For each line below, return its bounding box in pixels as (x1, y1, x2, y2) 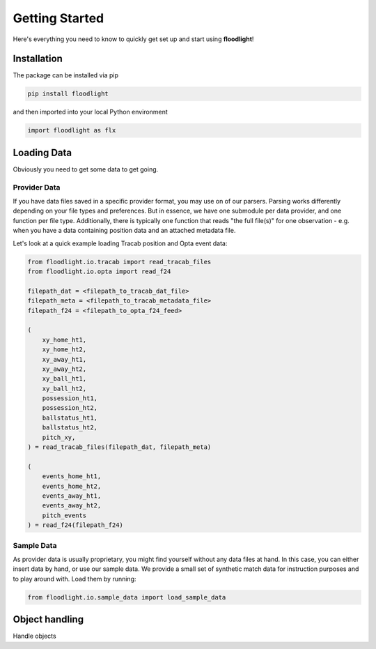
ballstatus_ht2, (42, 424, 97, 432)
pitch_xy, (42, 433, 76, 441)
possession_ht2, (42, 404, 97, 412)
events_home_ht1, (42, 473, 102, 480)
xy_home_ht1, (42, 335, 87, 344)
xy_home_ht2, (42, 346, 87, 353)
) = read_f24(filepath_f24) (27, 521, 123, 529)
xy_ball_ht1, (42, 375, 87, 383)
